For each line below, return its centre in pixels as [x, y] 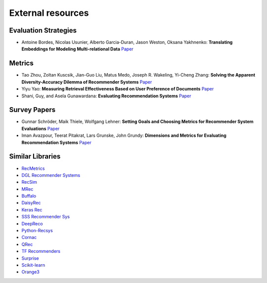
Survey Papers [32, 110]
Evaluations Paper [41, 128]
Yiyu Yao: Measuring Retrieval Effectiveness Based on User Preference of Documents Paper [118, 89]
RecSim [29, 182]
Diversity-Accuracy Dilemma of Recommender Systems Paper [87, 82]
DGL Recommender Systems [51, 175]
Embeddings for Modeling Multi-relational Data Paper [77, 49]
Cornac [29, 238]
